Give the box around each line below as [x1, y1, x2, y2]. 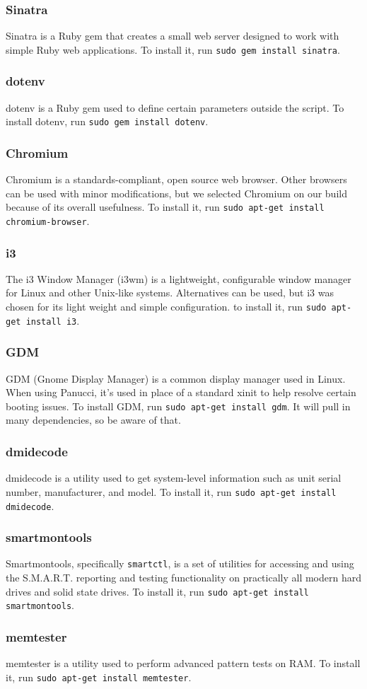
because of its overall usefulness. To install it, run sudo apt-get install [6, 199, 325, 214]
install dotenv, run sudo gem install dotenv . [6, 114, 209, 129]
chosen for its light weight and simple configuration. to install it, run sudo [6, 299, 327, 314]
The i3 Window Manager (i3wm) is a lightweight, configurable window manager [6, 271, 351, 286]
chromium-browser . [6, 214, 90, 228]
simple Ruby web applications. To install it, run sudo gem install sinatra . [6, 42, 340, 57]
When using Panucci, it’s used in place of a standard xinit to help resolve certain [6, 385, 356, 400]
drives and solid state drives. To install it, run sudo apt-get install [6, 584, 309, 598]
